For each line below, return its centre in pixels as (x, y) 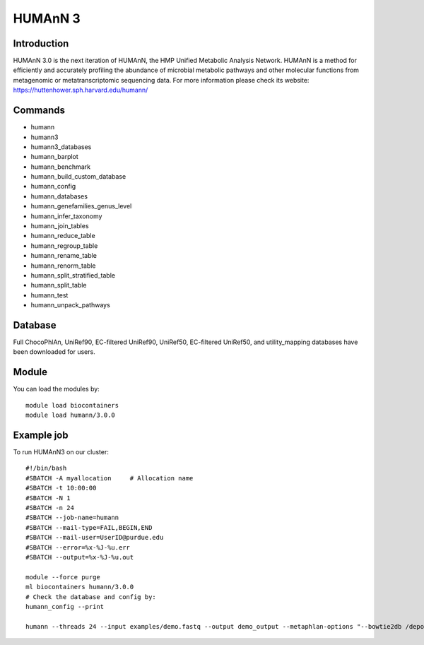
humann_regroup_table (64, 245)
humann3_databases (61, 147)
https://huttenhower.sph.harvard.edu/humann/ (81, 90)
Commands (39, 111)
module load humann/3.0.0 (71, 415)
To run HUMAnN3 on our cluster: (61, 452)
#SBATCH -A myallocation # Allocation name (110, 478)
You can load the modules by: (57, 389)
